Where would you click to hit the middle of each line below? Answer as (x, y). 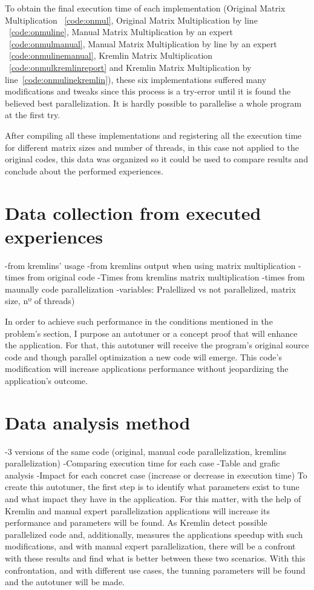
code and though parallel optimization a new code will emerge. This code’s (143, 356)
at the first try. (33, 115)
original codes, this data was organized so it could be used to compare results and (157, 159)
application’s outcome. (46, 380)
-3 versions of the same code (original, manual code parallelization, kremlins (146, 451)
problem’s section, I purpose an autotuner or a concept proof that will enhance (151, 333)
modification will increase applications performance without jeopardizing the (147, 369)
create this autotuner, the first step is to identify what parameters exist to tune (152, 487)
